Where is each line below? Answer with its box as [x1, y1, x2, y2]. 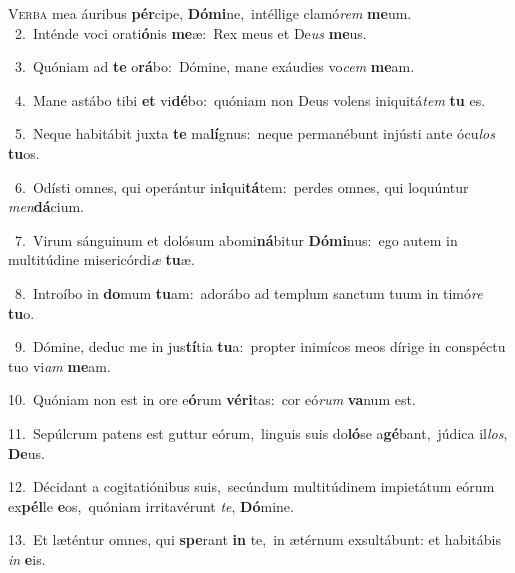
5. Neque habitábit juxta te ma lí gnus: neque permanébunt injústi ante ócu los [14, 123, 495, 144]
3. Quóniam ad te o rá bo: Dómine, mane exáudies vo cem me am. [14, 56, 415, 77]
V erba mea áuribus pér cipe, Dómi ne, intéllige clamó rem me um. [8, 3, 412, 23]
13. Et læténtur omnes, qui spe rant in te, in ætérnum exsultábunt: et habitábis [8, 529, 501, 550]
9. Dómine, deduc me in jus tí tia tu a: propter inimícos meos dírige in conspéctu [14, 336, 506, 357]
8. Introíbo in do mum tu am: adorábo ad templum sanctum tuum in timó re [14, 282, 483, 303]
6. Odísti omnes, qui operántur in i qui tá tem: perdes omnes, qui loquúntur [14, 176, 469, 197]
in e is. [8, 548, 46, 569]
